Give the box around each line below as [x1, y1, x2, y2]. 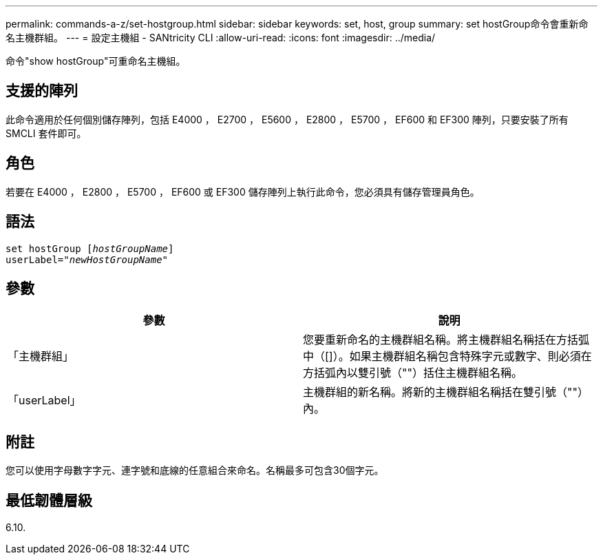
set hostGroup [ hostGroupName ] [6, 242, 174, 254]
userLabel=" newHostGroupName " [6, 253, 169, 265]
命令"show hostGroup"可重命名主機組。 [6, 55, 186, 67]
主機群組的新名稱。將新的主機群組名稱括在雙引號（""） [303, 385, 589, 400]
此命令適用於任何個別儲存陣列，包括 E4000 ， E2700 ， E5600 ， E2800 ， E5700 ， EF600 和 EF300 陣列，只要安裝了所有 [6, 113, 569, 125]
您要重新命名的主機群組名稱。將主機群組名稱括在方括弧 [303, 333, 590, 347]
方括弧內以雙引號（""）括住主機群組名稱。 [303, 366, 522, 380]
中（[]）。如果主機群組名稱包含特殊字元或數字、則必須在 [303, 349, 592, 364]
